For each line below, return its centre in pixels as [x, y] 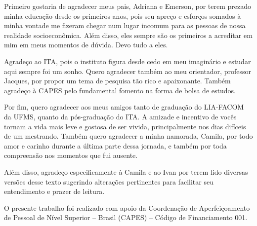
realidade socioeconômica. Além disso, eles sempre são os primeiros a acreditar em [128, 35]
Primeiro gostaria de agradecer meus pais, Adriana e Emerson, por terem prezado [128, 6]
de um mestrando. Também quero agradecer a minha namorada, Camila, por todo [128, 136]
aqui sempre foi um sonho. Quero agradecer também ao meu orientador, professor [128, 71]
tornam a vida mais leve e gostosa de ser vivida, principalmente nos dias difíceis [125, 126]
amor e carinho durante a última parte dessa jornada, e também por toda [115, 145]
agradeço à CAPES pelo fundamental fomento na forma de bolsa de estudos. [120, 90]
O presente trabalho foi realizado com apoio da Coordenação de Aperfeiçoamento [127, 207]
